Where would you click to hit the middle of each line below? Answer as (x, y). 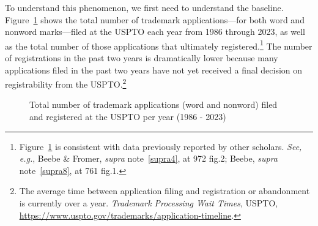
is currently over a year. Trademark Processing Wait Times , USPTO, (149, 203)
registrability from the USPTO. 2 (66, 83)
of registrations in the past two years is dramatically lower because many (142, 58)
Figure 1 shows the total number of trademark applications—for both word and (155, 19)
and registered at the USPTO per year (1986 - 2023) (128, 117)
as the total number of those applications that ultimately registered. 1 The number (159, 45)
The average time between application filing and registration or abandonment (165, 191)
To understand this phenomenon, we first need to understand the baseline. (144, 7)
